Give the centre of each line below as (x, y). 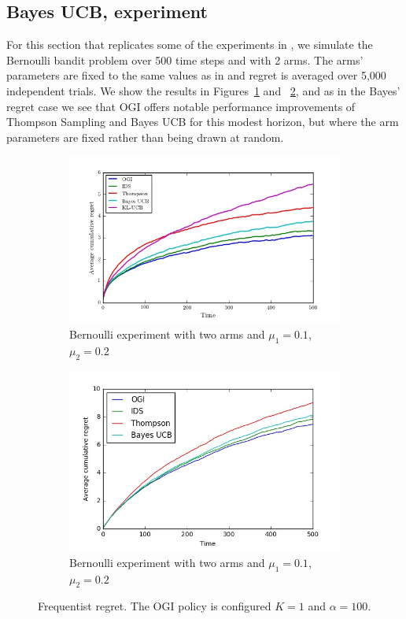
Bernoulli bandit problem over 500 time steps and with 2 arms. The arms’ (185, 59)
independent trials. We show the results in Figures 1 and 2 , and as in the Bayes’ (203, 90)
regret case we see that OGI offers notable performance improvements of (181, 106)
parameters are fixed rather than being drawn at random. (145, 137)
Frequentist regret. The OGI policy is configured (155, 606)
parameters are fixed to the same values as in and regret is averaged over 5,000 (196, 75)
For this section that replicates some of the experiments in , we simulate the (190, 44)
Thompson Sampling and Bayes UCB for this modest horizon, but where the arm (203, 122)
